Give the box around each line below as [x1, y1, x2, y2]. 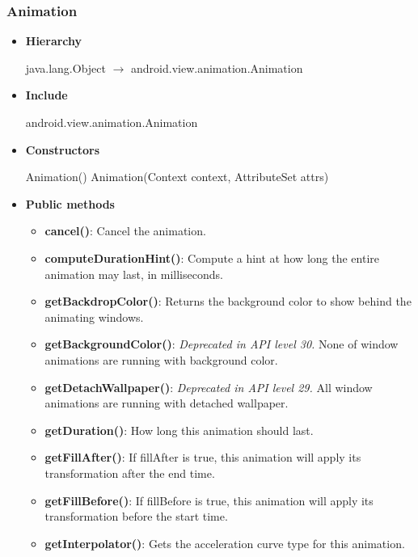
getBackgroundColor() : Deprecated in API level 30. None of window [44, 335, 399, 352]
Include [25, 87, 68, 103]
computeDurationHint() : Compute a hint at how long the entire [44, 249, 379, 266]
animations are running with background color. [44, 351, 278, 368]
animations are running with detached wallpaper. [44, 395, 289, 411]
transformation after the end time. [44, 464, 215, 481]
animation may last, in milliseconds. [44, 265, 223, 282]
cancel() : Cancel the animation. [44, 222, 206, 239]
